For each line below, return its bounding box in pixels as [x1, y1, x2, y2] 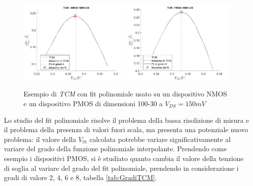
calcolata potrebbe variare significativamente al [89, 134, 231, 144]
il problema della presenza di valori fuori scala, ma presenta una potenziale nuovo [4, 124, 248, 135]
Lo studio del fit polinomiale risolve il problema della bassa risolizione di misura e [4, 115, 249, 125]
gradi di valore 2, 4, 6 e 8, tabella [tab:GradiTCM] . [4, 172, 157, 183]
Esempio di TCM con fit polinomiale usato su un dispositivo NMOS [23, 89, 227, 99]
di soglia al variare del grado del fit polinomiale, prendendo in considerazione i [4, 163, 239, 173]
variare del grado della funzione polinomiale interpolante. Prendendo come [4, 143, 227, 154]
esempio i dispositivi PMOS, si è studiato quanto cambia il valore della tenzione [4, 153, 244, 163]
